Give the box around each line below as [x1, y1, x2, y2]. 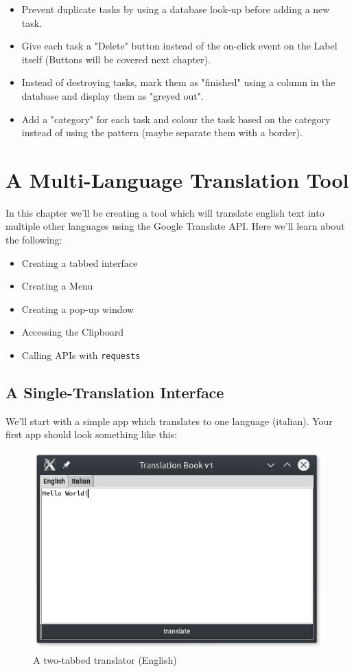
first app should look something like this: [5, 427, 178, 442]
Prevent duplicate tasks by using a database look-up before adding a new [21, 2, 330, 16]
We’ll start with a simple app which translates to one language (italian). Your [5, 413, 333, 428]
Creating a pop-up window [21, 301, 134, 316]
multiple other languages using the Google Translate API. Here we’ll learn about [5, 219, 345, 233]
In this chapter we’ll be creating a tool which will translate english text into [5, 205, 324, 219]
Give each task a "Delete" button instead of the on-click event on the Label [21, 39, 338, 53]
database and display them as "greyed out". [21, 88, 204, 102]
